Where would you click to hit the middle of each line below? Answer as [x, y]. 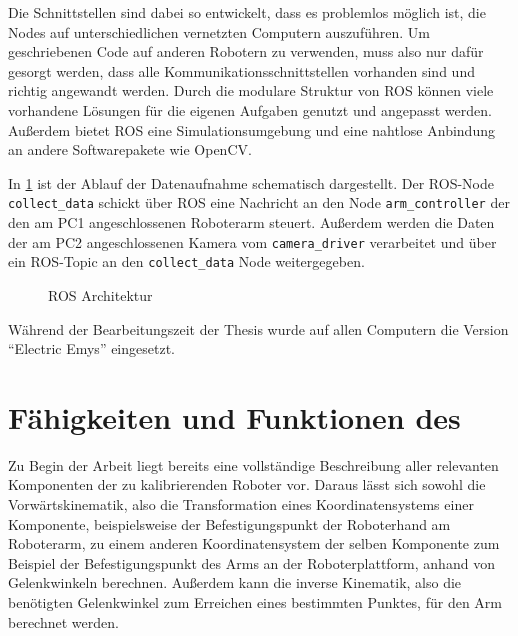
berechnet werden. [63, 621]
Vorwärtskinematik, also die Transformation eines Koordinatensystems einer [241, 504]
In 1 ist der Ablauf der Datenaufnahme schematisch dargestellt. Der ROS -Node [251, 182]
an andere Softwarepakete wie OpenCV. [130, 149]
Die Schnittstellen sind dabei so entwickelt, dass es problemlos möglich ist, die [247, 12]
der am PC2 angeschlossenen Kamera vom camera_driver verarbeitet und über [252, 241]
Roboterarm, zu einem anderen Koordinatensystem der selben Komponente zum [254, 543]
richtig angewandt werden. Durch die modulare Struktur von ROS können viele [251, 90]
